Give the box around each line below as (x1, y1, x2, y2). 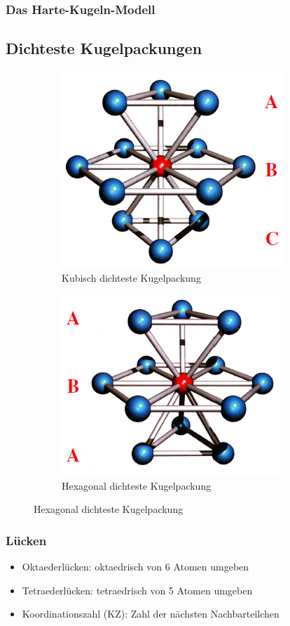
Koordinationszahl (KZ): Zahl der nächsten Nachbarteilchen (22, 606, 279, 621)
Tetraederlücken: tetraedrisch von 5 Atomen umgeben (22, 582, 253, 597)
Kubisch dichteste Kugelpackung (62, 270, 201, 285)
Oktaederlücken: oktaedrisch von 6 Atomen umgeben (22, 559, 249, 574)
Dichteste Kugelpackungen (6, 37, 202, 59)
